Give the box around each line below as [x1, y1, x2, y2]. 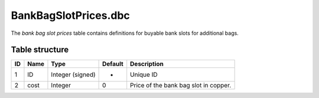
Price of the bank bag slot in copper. [130, 81, 232, 90]
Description [130, 60, 164, 68]
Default [102, 60, 123, 68]
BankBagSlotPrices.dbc [11, 9, 130, 22]
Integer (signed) [51, 71, 96, 79]
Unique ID [130, 71, 158, 79]
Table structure [11, 45, 69, 55]
